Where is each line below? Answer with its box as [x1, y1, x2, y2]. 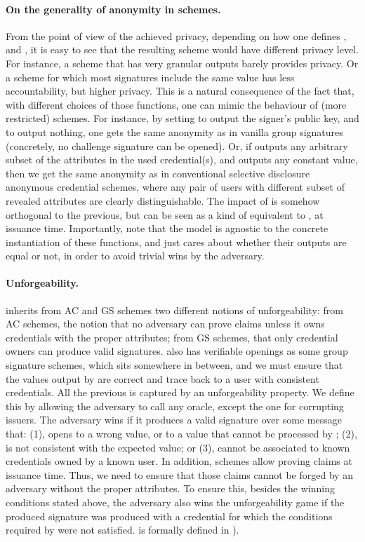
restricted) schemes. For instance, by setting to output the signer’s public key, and [6, 111, 359, 126]
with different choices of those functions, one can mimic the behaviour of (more [6, 97, 347, 111]
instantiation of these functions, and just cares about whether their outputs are [6, 234, 347, 249]
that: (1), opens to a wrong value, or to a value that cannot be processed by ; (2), [6, 426, 357, 441]
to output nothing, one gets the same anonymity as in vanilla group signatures [6, 124, 343, 139]
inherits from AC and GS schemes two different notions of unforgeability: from [6, 302, 343, 317]
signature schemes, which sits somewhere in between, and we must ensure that [6, 358, 343, 372]
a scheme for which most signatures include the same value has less [6, 69, 295, 84]
